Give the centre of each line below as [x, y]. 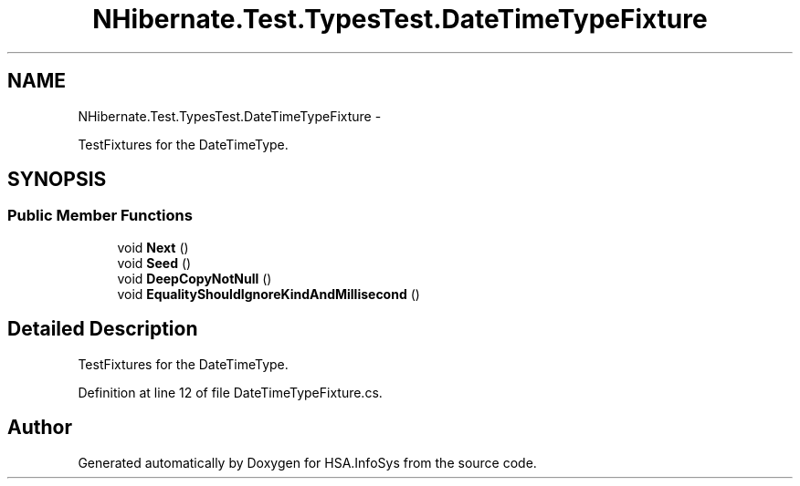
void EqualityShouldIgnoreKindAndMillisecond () [268, 294]
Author [40, 428]
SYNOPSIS [57, 180]
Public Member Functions [100, 216]
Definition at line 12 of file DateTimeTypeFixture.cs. [230, 392]
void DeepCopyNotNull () [195, 278]
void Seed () [154, 263]
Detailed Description [103, 329]
